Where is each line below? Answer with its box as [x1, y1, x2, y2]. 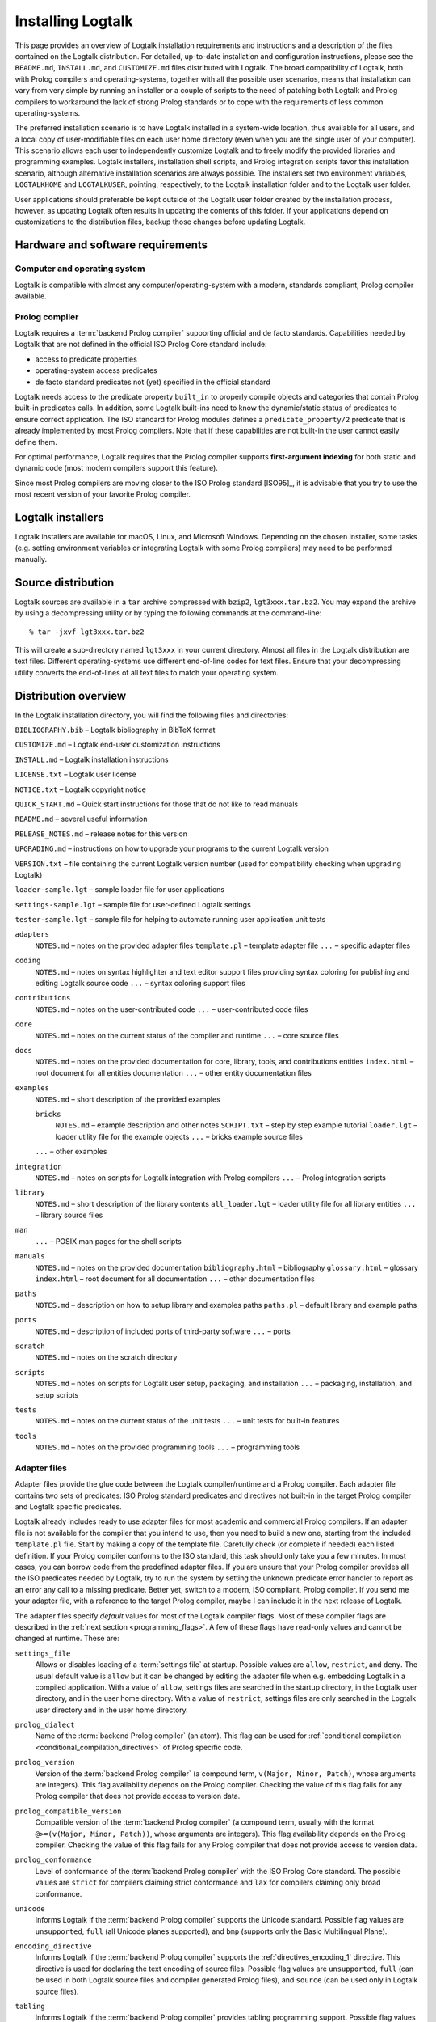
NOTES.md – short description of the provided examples [35, 1094, 221, 1104]
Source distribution [15, 575, 115, 590]
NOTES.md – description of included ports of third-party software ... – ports [35, 1326, 291, 1336]
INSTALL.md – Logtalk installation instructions [15, 755, 169, 764]
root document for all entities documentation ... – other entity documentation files [35, 1068, 312, 1077]
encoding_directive [15, 1942, 92, 1951]
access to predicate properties [35, 354, 137, 364]
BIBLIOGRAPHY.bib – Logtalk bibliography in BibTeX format [15, 725, 216, 735]
